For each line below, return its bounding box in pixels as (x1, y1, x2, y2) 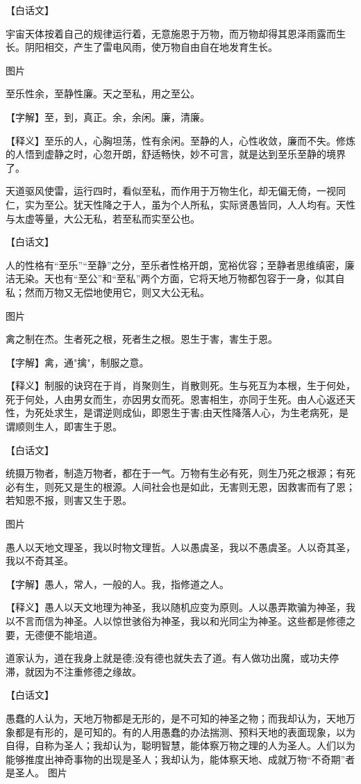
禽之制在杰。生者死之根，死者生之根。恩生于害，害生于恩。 (6, 332, 278, 346)
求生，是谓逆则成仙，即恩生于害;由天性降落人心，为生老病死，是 (53, 405, 349, 420)
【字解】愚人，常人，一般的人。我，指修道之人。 (6, 576, 229, 591)
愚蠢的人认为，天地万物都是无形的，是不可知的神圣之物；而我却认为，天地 (6, 710, 346, 725)
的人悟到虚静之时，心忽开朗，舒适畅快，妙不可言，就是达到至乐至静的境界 (6, 147, 346, 161)
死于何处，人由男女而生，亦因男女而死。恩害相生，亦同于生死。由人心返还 (6, 391, 346, 406)
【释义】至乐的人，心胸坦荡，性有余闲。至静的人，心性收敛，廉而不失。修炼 (6, 133, 355, 147)
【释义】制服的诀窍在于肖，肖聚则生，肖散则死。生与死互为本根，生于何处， (6, 378, 355, 393)
